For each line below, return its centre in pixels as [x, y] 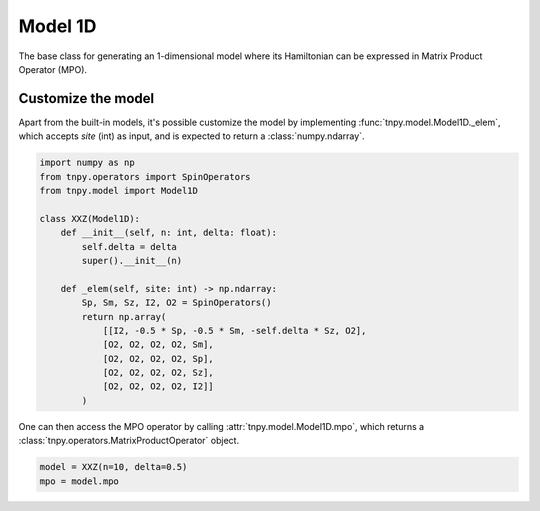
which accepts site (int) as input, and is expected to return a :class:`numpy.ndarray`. [191, 136]
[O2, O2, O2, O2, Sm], [158, 344]
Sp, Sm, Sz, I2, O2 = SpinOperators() [176, 303]
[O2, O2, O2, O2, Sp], [158, 358]
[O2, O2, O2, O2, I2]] [158, 386]
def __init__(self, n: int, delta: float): [168, 233]
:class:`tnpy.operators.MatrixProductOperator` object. [129, 441]
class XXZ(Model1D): [89, 218]
